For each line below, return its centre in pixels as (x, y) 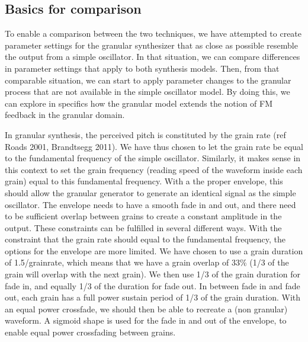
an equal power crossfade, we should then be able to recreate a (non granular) (146, 309)
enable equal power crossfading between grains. (90, 332)
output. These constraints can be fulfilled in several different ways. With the (143, 227)
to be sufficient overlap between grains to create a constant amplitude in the (143, 216)
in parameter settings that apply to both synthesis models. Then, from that (142, 68)
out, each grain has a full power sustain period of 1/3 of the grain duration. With (153, 297)
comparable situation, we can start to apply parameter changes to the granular (148, 80)
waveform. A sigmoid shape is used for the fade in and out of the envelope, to (146, 320)
